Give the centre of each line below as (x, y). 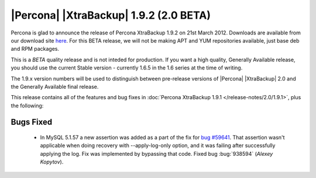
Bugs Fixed (32, 122)
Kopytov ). (52, 162)
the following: (27, 106)
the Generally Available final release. (55, 86)
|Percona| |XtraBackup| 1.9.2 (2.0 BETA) (111, 15)
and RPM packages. (35, 49)
